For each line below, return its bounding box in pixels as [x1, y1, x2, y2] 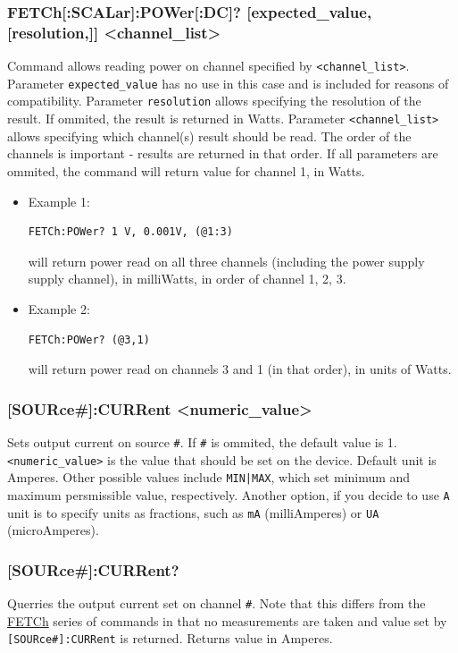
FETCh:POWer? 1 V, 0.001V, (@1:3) [28, 225, 233, 239]
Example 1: [28, 191, 90, 210]
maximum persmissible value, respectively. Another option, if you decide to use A [7, 485, 450, 504]
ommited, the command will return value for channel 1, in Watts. [7, 161, 365, 180]
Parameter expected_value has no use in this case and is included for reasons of [7, 73, 449, 92]
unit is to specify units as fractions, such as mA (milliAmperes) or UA [7, 503, 379, 522]
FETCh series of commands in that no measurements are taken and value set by [7, 611, 447, 630]
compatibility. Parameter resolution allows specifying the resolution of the [7, 91, 421, 110]
